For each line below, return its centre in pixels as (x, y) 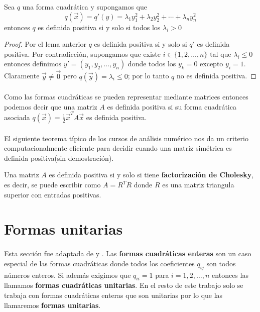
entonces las (230, 275)
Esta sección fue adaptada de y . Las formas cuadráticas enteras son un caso (128, 253)
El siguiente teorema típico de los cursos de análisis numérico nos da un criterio (126, 138)
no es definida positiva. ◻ (216, 76)
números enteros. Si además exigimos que (68, 275)
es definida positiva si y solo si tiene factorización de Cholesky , (151, 175)
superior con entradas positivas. (53, 194)
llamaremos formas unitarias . (52, 305)
